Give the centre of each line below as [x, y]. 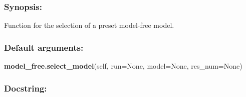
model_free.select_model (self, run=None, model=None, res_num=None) [123, 66]
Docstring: [26, 88]
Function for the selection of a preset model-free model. [89, 25]
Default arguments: [44, 47]
